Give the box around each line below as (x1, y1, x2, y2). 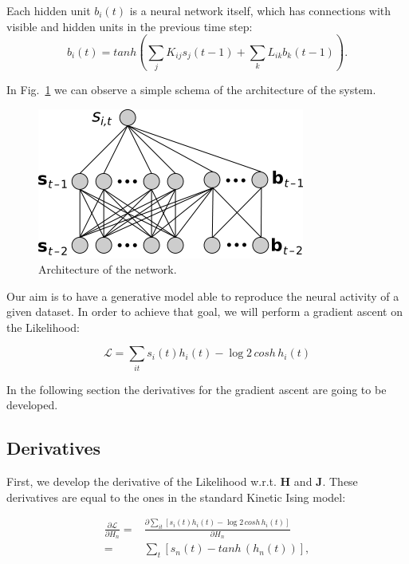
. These (322, 473, 358, 490)
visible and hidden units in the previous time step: (6, 18, 253, 34)
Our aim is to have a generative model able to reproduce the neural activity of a (6, 287, 399, 304)
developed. (6, 396, 58, 413)
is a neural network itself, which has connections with (129, 2, 391, 18)
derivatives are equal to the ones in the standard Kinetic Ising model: (6, 488, 346, 505)
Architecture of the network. (38, 261, 177, 278)
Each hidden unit (6, 2, 91, 18)
